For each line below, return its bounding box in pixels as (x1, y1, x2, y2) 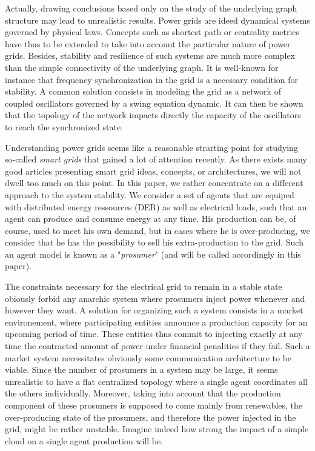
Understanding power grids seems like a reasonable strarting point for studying (5, 141, 298, 153)
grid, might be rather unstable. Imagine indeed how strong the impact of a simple (5, 423, 308, 435)
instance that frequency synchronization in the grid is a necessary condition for (5, 73, 298, 85)
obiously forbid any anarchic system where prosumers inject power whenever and (5, 292, 305, 304)
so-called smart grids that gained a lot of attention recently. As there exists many (5, 153, 307, 165)
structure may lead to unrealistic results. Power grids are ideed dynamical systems (5, 13, 310, 26)
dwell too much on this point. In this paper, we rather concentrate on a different (5, 176, 303, 189)
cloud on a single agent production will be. (5, 434, 164, 447)
